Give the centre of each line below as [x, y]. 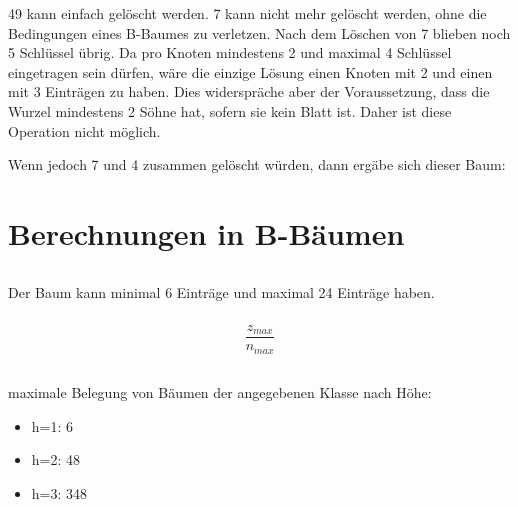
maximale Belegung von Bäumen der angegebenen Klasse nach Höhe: [220, 391]
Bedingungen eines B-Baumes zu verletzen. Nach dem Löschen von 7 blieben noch [259, 32]
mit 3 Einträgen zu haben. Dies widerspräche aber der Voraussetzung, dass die [249, 91]
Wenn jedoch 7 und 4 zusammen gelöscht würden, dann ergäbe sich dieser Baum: [257, 164]
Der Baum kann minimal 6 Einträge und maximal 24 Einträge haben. [221, 291]
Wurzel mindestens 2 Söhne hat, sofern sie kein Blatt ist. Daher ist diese [230, 110]
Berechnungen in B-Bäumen [206, 232]
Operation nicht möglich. [84, 130]
